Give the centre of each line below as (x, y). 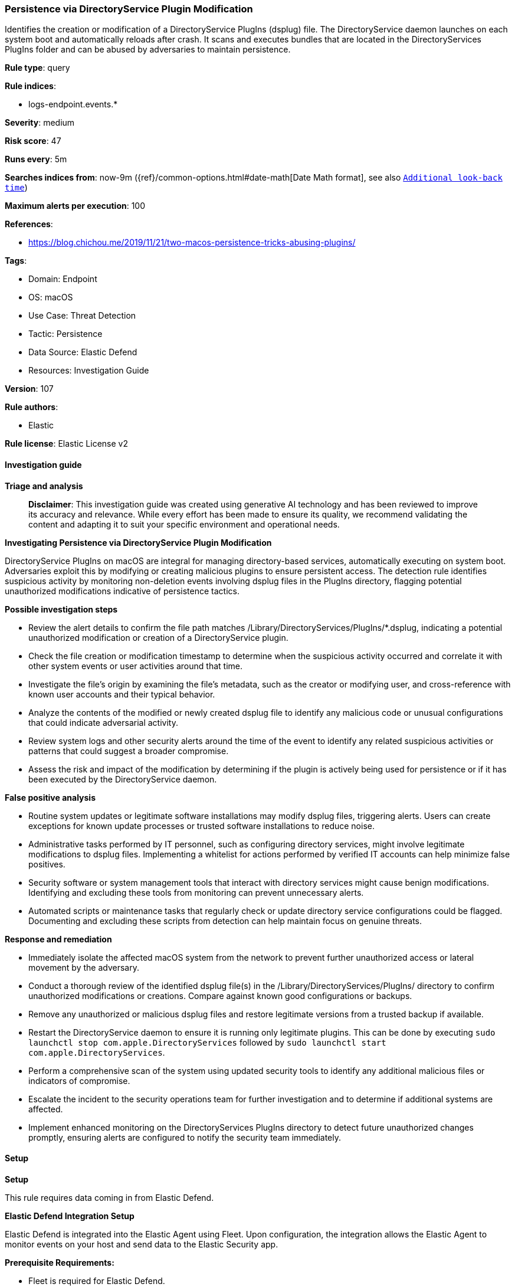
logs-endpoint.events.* (73, 104)
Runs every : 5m (36, 159)
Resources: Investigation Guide (89, 371)
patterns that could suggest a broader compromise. (129, 751)
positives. (47, 864)
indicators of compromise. (79, 1080)
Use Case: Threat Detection (82, 316)
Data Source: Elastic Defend (83, 352)
